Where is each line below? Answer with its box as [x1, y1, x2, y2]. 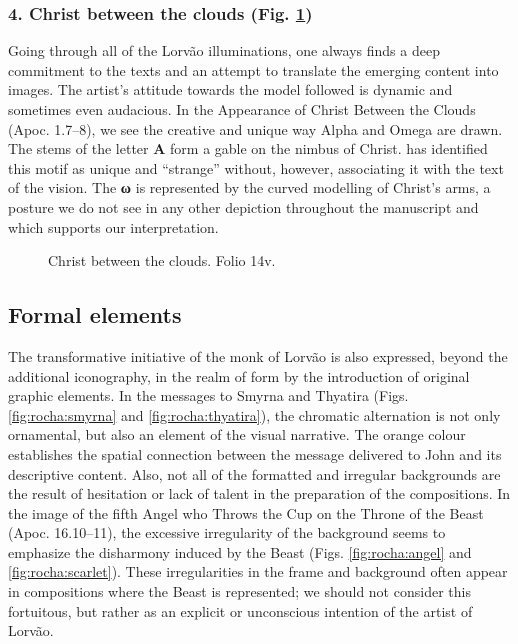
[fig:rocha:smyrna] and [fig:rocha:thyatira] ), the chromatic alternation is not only [8, 404, 501, 425]
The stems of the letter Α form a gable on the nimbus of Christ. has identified [8, 138, 488, 159]
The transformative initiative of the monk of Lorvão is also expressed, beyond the [8, 345, 508, 366]
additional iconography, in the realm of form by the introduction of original [8, 365, 470, 386]
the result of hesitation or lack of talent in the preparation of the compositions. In [8, 483, 511, 504]
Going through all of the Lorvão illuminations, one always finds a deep [8, 40, 440, 61]
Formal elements [8, 299, 182, 330]
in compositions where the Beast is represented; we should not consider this [8, 581, 471, 602]
